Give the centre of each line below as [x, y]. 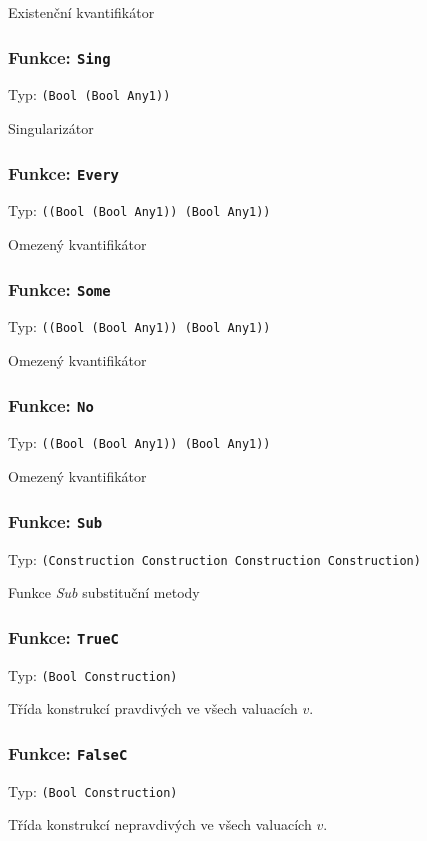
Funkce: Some [59, 288]
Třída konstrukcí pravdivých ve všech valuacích [153, 708]
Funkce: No [51, 404]
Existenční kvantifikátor [81, 12]
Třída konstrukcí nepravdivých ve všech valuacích [160, 824]
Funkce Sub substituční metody [104, 592]
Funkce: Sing [59, 56]
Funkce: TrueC [63, 636]
